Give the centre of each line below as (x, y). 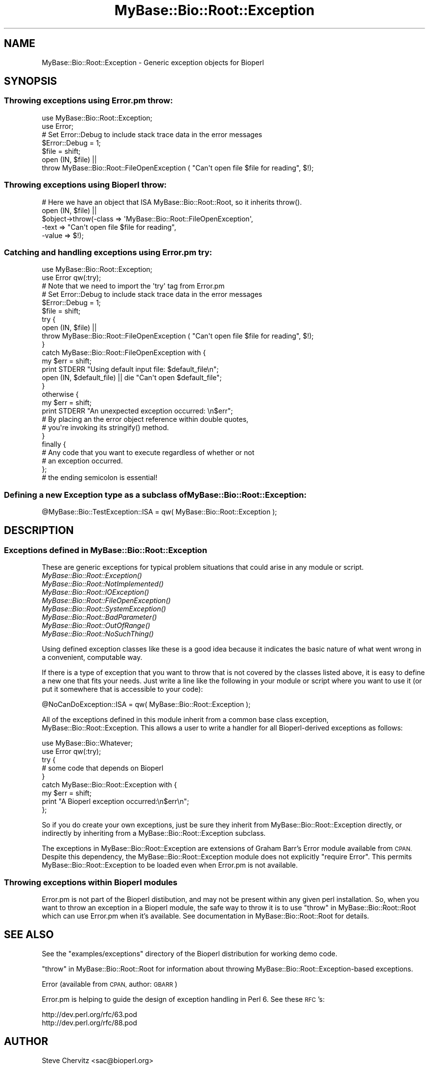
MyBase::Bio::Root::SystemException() (104, 609)
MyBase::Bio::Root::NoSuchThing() (98, 634)
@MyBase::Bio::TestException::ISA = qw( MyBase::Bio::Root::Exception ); (159, 512)
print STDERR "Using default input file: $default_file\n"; (130, 369)
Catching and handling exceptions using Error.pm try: (108, 252)
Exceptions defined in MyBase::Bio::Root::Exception (106, 550)
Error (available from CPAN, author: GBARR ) (110, 984)
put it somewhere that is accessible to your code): (122, 689)
